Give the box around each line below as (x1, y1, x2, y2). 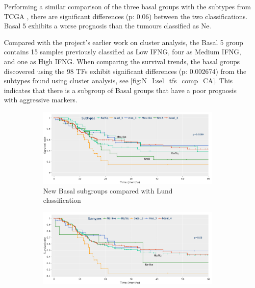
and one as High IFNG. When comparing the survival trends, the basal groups (4, 56, 240, 66)
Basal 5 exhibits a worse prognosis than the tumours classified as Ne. (4, 21, 211, 31)
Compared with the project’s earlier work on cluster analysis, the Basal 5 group (4, 37, 243, 47)
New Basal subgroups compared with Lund (43, 185, 173, 195)
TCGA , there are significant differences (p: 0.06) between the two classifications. (4, 11, 248, 21)
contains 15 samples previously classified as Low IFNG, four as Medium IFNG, (4, 47, 241, 57)
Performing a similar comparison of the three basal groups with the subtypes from (4, 1, 251, 11)
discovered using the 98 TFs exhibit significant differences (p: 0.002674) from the (4, 66, 247, 76)
